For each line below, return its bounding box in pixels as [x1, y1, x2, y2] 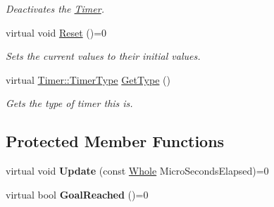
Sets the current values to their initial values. [6, 49, 201, 63]
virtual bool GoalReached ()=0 [6, 187, 149, 201]
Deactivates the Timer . [6, 1, 104, 15]
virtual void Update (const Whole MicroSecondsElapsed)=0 [6, 163, 269, 178]
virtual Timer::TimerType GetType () [6, 72, 170, 87]
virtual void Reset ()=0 [6, 25, 107, 39]
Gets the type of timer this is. [6, 96, 133, 111]
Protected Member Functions [6, 130, 225, 152]
